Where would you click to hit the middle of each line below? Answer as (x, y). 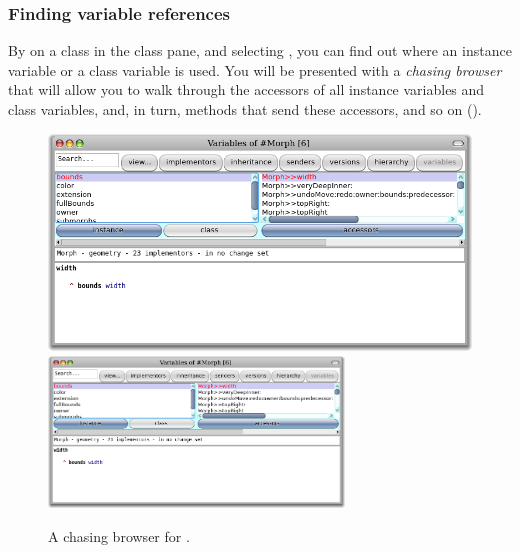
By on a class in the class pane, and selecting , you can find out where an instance (260, 50)
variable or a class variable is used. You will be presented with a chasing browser (255, 69)
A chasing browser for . (119, 536)
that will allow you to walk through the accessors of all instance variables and (246, 89)
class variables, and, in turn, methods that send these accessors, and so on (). (245, 109)
